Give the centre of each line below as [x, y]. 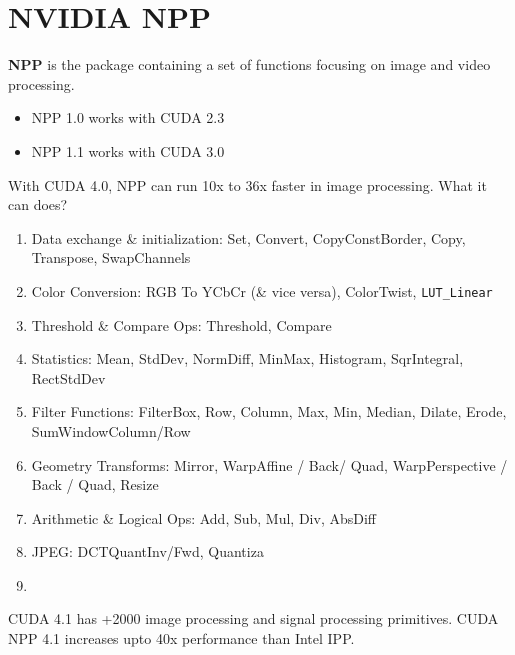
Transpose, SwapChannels [111, 257]
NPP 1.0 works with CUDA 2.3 [128, 117]
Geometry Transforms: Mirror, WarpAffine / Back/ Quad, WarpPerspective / [269, 464]
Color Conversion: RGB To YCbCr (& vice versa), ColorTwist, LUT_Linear [262, 290]
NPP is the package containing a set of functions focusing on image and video [249, 64]
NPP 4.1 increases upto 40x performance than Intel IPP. [181, 638]
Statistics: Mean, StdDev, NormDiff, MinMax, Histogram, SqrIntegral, [247, 358]
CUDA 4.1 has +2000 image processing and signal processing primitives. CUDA [253, 618]
